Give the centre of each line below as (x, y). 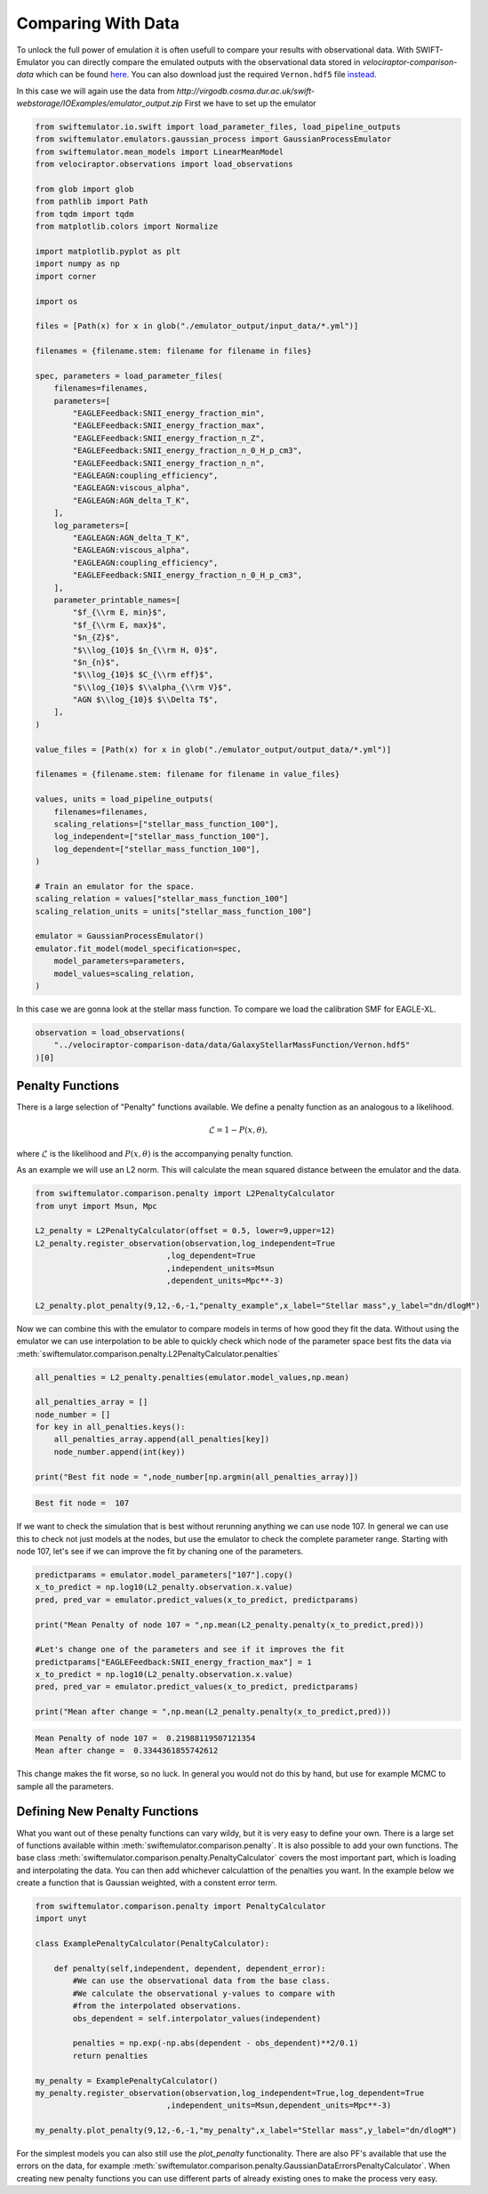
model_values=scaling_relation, (124, 973)
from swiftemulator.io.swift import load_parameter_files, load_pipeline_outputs (218, 127)
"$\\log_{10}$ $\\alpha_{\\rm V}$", (152, 687)
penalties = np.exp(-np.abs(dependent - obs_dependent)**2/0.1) (216, 2043)
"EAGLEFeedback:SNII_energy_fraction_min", (169, 413)
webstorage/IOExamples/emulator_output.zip (100, 103)
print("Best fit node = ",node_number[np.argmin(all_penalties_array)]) (197, 1476)
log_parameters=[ (92, 525)
